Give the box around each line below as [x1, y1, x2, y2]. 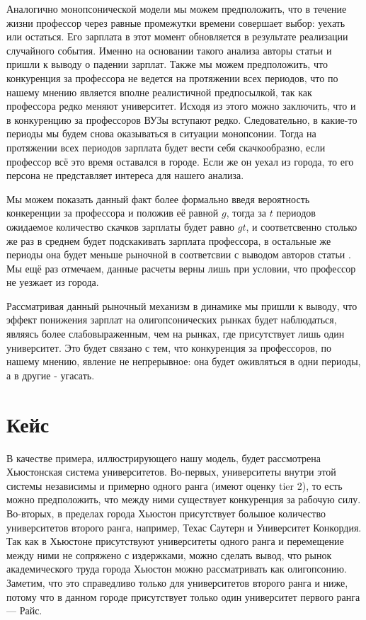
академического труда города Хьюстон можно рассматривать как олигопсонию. [6, 561, 347, 576]
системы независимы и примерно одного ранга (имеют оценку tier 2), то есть [6, 478, 343, 493]
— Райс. [6, 603, 42, 618]
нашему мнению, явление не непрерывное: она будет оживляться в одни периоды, [6, 354, 361, 369]
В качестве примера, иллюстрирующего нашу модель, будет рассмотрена [6, 450, 321, 465]
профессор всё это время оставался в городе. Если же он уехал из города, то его [6, 154, 354, 168]
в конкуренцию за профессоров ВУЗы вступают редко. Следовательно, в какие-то [6, 112, 358, 127]
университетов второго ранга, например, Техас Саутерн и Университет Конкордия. [6, 519, 362, 534]
